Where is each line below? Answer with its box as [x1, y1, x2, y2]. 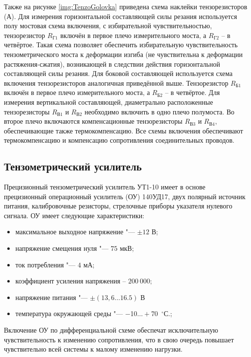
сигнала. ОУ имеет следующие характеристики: [4, 210, 145, 220]
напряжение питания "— [15, 292, 88, 302]
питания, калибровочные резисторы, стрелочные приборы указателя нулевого [4, 201, 233, 211]
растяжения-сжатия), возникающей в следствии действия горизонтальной [4, 58, 220, 69]
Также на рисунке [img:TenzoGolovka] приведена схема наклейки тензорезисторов [4, 1, 248, 11]
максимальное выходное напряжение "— [15, 226, 135, 237]
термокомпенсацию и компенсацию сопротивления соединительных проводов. [4, 135, 234, 145]
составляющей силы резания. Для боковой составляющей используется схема [4, 68, 233, 78]
